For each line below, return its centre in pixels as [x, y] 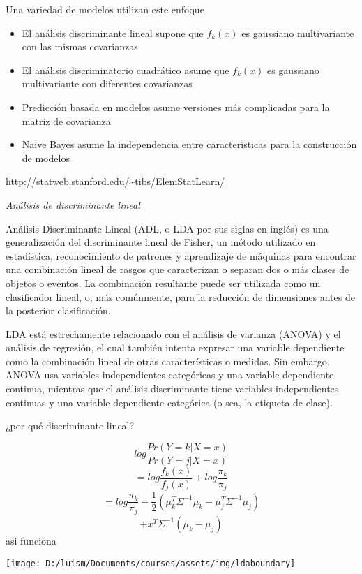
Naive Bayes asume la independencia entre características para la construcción [189, 144]
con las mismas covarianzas [80, 46]
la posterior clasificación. [58, 310]
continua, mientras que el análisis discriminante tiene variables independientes [172, 389]
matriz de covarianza [66, 120]
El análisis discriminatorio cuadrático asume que [126, 69]
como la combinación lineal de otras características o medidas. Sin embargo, [168, 361]
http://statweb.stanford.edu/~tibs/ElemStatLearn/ [115, 181]
